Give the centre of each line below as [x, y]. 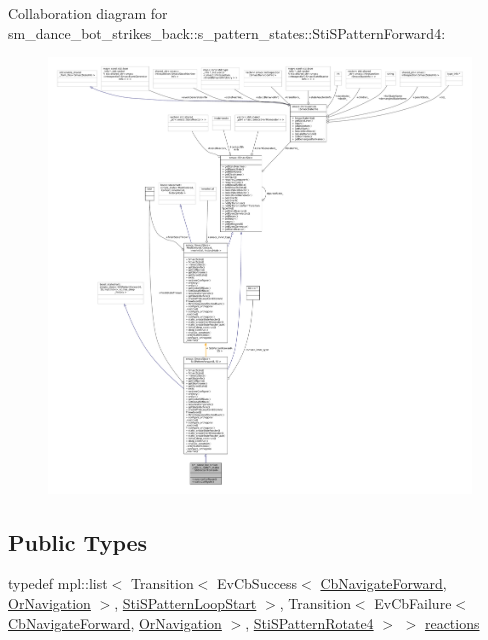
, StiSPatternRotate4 [309, 622]
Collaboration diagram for [88, 13]
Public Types [78, 541]
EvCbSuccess [257, 583]
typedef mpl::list [58, 583]
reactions [452, 622]
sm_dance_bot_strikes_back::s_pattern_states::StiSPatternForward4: [227, 32]
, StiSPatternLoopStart [185, 602]
